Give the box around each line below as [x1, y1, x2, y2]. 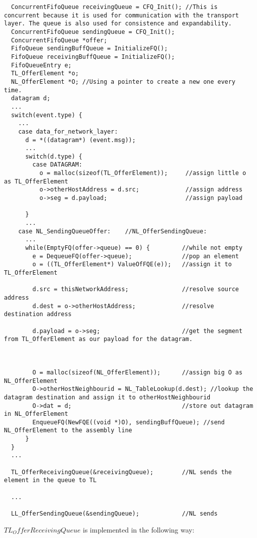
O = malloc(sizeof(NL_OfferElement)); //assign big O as [32, 368, 243, 376]
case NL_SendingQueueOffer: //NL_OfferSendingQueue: [18, 227, 207, 235]
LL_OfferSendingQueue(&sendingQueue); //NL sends [11, 510, 218, 518]
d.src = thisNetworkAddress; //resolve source [32, 286, 239, 293]
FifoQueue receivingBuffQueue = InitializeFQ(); [11, 53, 175, 60]
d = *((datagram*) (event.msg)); [25, 136, 136, 144]
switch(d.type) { [25, 153, 83, 160]
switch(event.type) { [11, 111, 83, 119]
